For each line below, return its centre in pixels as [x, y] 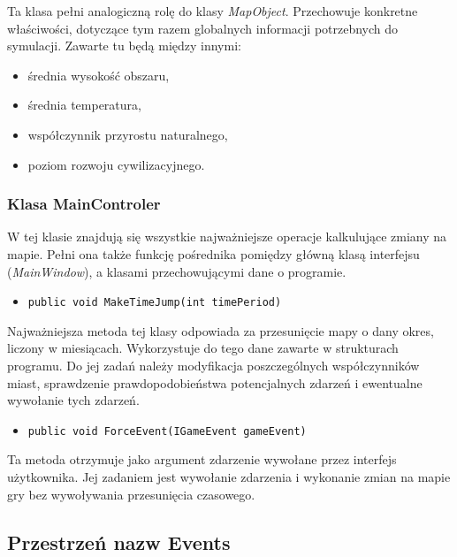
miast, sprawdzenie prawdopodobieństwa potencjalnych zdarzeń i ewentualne [215, 382]
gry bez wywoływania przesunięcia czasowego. [131, 494]
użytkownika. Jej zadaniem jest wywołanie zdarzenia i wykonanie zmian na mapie [229, 477]
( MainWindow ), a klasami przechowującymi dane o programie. [177, 271]
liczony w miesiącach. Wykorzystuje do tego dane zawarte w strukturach [203, 348]
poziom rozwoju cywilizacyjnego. [116, 164]
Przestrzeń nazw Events [119, 542]
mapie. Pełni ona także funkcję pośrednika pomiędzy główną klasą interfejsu [213, 253]
